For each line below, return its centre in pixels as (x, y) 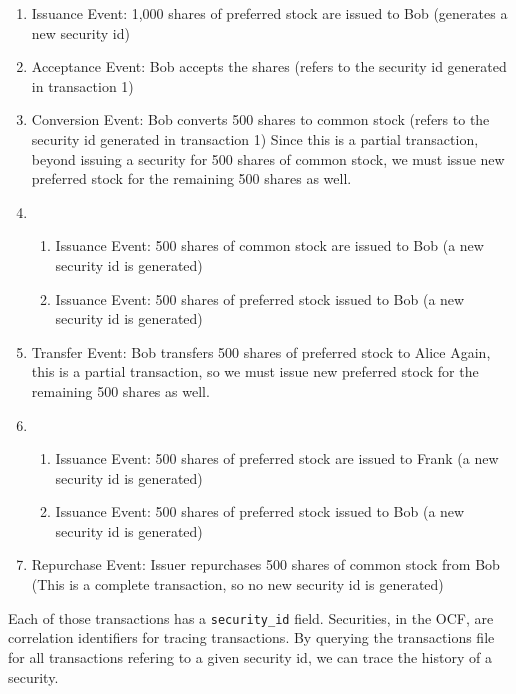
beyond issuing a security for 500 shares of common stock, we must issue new (268, 158)
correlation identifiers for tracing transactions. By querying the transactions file (251, 637)
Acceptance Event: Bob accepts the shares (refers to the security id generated (269, 66)
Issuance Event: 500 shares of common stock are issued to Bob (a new (269, 245)
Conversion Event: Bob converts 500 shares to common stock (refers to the (260, 119)
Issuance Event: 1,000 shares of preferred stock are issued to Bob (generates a (269, 13)
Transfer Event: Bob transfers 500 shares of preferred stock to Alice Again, (261, 351)
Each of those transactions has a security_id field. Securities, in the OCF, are (251, 617)
